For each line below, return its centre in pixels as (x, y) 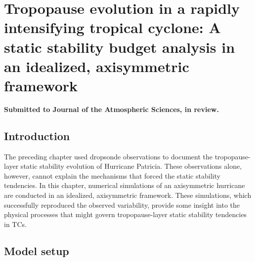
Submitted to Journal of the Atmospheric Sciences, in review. (111, 109)
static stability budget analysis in (120, 47)
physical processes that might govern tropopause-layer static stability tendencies (126, 214)
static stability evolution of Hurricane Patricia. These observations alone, (131, 166)
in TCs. (15, 224)
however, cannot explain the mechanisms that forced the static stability (112, 175)
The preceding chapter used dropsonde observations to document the (108, 156)
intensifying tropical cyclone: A (112, 27)
